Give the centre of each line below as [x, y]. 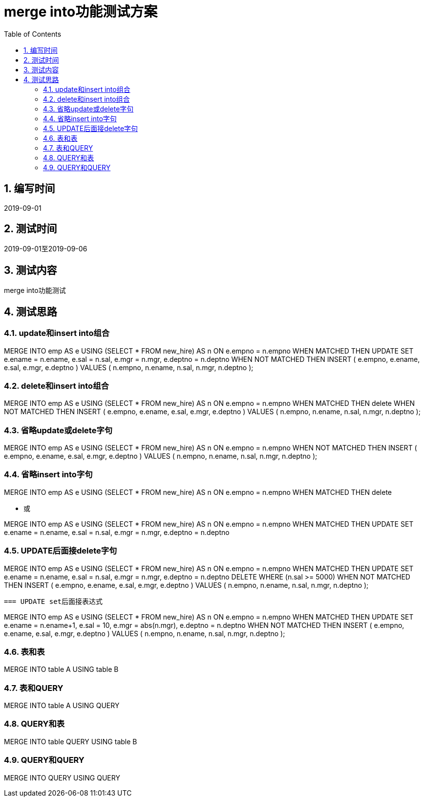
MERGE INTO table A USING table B [61, 669]
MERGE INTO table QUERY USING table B [71, 741]
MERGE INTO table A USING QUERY [62, 705]
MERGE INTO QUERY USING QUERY [62, 778]
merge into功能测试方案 [81, 12]
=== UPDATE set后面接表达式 [53, 601]
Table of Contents [33, 34]
